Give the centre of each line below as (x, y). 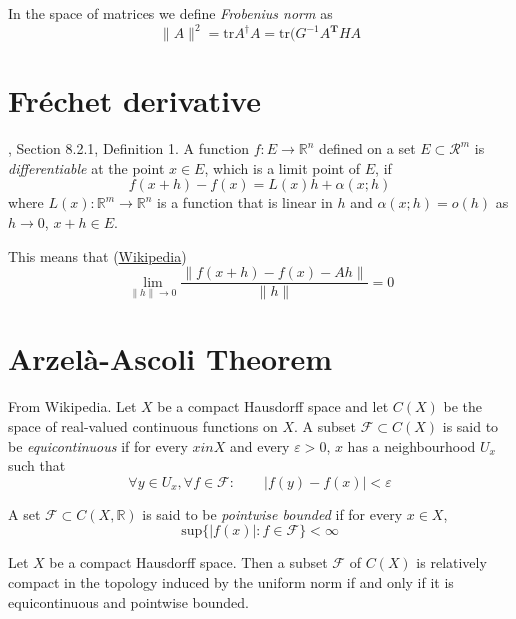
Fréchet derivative (134, 100)
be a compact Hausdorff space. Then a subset (188, 562)
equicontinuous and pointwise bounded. (128, 601)
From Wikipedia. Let (72, 406)
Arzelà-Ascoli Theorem (170, 358)
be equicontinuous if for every (98, 445)
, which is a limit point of (282, 167)
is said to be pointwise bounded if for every (272, 513)
